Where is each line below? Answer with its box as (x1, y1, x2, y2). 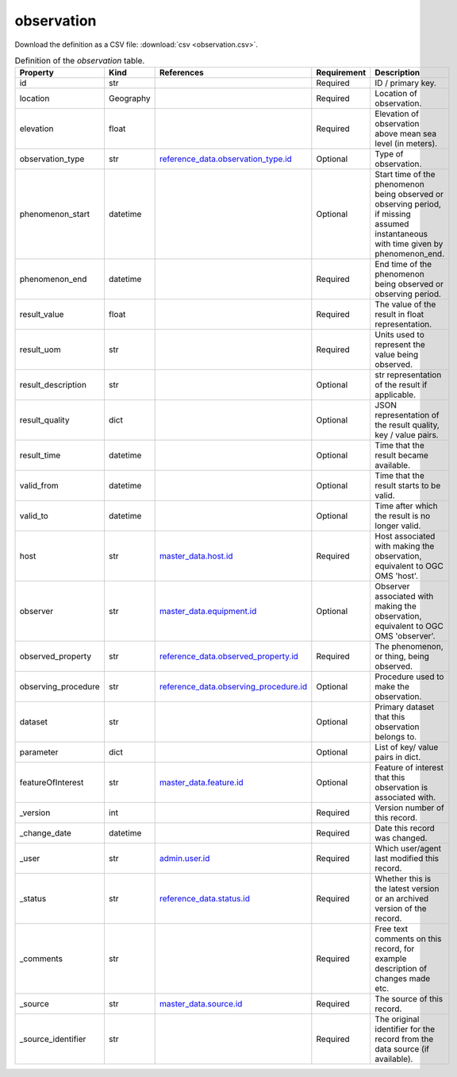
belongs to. (374, 732, 417, 743)
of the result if (374, 380, 428, 391)
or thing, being (374, 651, 430, 662)
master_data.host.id (159, 550, 233, 562)
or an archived (374, 894, 429, 905)
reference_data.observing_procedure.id (159, 681, 308, 693)
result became (374, 450, 428, 461)
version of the (374, 903, 427, 914)
